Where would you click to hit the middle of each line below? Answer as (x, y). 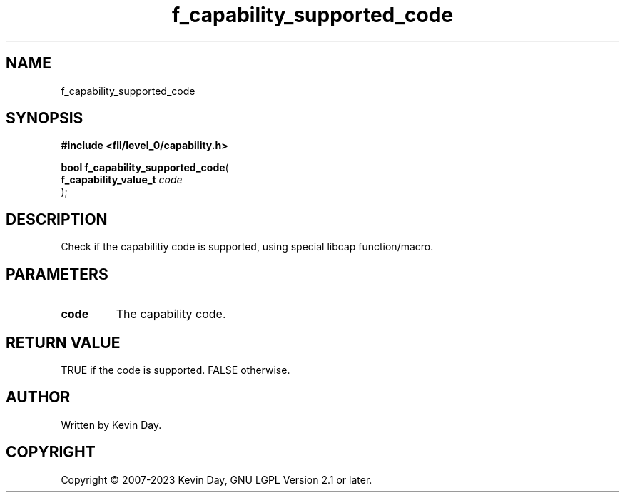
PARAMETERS (57, 274)
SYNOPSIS (45, 118)
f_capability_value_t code (122, 180)
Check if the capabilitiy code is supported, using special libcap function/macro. (247, 247)
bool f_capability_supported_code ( (145, 168)
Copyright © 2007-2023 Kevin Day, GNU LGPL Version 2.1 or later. (217, 479)
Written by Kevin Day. (111, 425)
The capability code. (171, 314)
